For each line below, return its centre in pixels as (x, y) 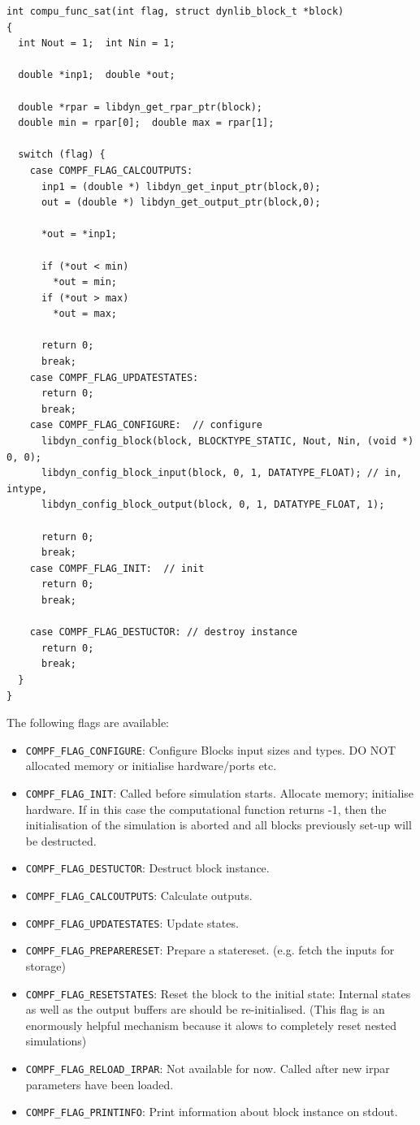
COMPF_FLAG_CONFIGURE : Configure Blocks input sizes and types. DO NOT (211, 749)
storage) (45, 966)
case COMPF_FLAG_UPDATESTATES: (114, 377)
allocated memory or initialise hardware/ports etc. (151, 766)
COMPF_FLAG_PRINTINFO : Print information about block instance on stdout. (212, 1112)
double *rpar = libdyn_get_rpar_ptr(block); (140, 107)
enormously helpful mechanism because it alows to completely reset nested (211, 1025)
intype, (27, 489)
